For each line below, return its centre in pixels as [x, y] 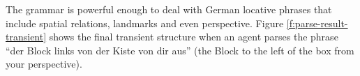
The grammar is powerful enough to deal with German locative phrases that [169, 9]
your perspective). [44, 64]
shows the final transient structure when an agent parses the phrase [194, 37]
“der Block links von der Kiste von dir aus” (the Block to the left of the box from [180, 50]
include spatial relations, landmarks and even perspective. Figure [145, 23]
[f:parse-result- [317, 23]
